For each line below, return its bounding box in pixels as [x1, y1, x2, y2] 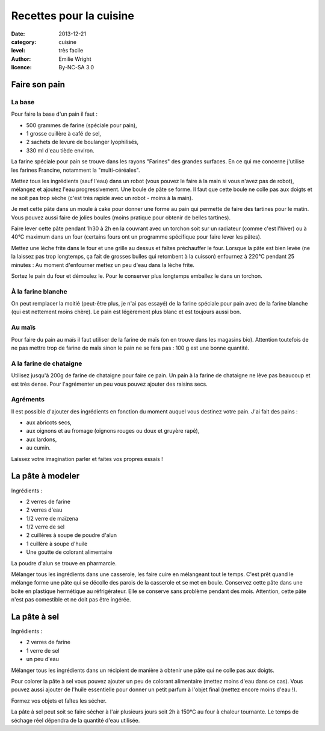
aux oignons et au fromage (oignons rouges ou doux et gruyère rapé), [26, 427, 200, 435]
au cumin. [26, 444, 51, 451]
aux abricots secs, [26, 419, 72, 426]
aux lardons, [26, 436, 57, 443]
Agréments [11, 395, 45, 404]
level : [11, 47, 25, 54]
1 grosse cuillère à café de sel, [26, 130, 102, 137]
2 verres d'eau [26, 506, 63, 513]
